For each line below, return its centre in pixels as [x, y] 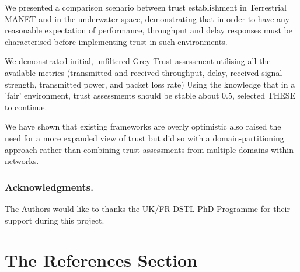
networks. [22, 161]
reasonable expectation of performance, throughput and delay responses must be [149, 30]
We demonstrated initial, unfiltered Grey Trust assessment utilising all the [138, 61]
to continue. [26, 107]
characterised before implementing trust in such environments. [116, 41]
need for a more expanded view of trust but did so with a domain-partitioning [144, 137]
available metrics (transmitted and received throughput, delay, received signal [144, 72]
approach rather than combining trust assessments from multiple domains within [149, 149]
